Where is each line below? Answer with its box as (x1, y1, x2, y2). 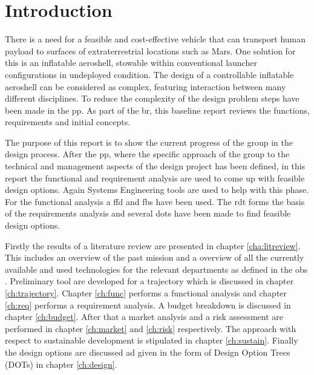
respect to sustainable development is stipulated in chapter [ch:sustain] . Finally (5, 334, 298, 347)
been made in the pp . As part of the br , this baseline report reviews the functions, (5, 103, 310, 116)
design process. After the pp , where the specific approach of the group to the (5, 148, 290, 160)
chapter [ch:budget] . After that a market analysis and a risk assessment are (5, 310, 284, 323)
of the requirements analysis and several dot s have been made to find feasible (5, 207, 291, 220)
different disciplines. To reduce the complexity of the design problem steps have (5, 92, 299, 105)
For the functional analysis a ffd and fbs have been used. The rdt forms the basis (5, 195, 305, 207)
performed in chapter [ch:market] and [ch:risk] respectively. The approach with (5, 322, 296, 334)
